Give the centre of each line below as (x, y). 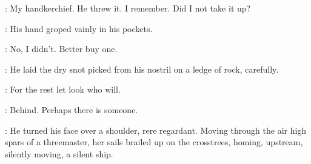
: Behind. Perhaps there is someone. (72, 109)
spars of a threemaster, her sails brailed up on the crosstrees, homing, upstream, (154, 142)
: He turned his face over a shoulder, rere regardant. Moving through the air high (156, 130)
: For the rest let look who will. (63, 89)
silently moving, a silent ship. (59, 153)
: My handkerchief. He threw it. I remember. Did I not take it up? (128, 8)
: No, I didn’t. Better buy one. (61, 49)
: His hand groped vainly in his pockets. (79, 28)
